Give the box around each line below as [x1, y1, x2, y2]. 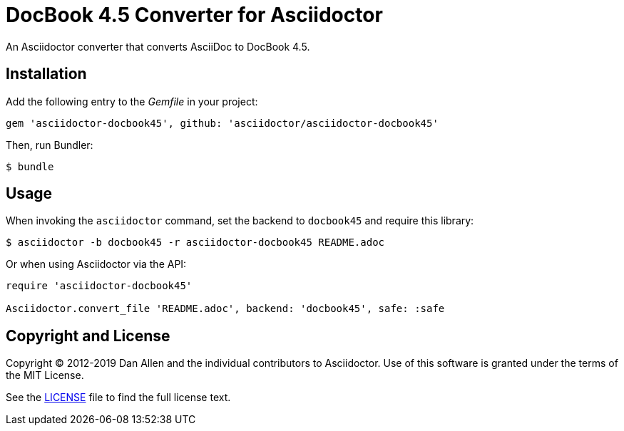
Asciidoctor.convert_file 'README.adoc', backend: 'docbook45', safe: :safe [6, 303, 445, 315]
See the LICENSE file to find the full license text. [6, 391, 231, 404]
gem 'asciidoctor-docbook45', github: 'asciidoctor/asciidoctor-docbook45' [6, 117, 439, 129]
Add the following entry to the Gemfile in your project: [6, 95, 258, 108]
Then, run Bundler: [6, 138, 93, 151]
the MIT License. [6, 369, 84, 382]
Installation [6, 65, 87, 83]
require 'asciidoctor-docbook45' [6, 280, 193, 292]
